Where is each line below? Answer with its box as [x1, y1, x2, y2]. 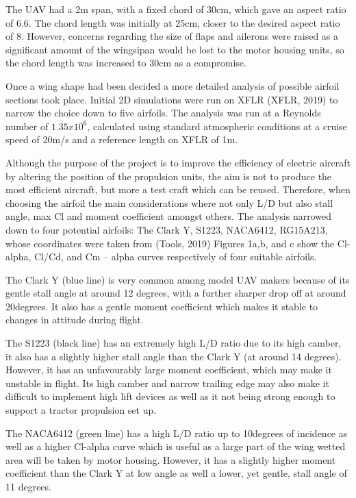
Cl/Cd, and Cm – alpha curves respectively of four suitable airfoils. [34, 249, 317, 264]
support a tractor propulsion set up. [5, 403, 157, 417]
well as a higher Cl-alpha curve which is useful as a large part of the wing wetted [5, 439, 346, 453]
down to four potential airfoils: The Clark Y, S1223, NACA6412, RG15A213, [5, 222, 328, 236]
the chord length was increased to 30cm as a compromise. [5, 55, 246, 70]
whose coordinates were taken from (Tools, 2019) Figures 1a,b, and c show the [5, 236, 335, 250]
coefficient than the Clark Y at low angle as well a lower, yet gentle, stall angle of [5, 466, 347, 480]
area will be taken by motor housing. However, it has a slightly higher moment [5, 452, 336, 466]
